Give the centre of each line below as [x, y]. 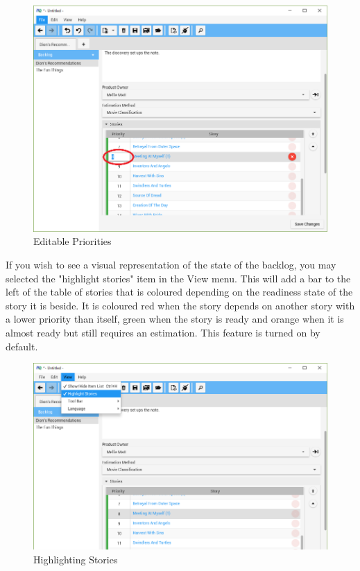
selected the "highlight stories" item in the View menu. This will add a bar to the [178, 278]
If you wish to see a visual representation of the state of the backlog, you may [171, 264]
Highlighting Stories [76, 560]
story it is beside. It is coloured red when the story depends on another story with [180, 305]
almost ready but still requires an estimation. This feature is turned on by [163, 332]
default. [22, 346]
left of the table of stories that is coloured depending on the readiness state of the [179, 292]
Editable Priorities [72, 241]
